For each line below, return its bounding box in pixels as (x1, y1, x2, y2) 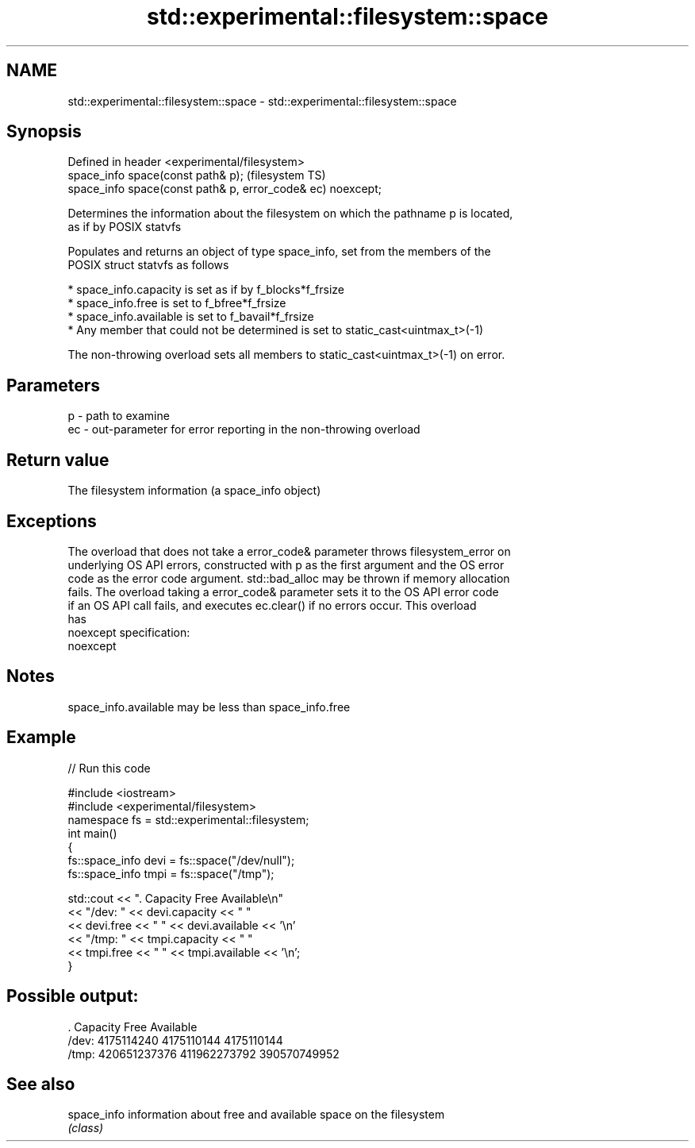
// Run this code (67, 761, 151, 775)
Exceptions (6, 510, 97, 531)
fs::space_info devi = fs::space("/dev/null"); (67, 853, 295, 867)
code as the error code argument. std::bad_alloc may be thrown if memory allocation (67, 571, 510, 585)
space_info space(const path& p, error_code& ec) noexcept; (67, 182, 382, 196)
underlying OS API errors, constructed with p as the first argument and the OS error (67, 557, 505, 572)
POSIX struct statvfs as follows (67, 258, 229, 272)
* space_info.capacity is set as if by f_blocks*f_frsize (67, 283, 344, 297)
